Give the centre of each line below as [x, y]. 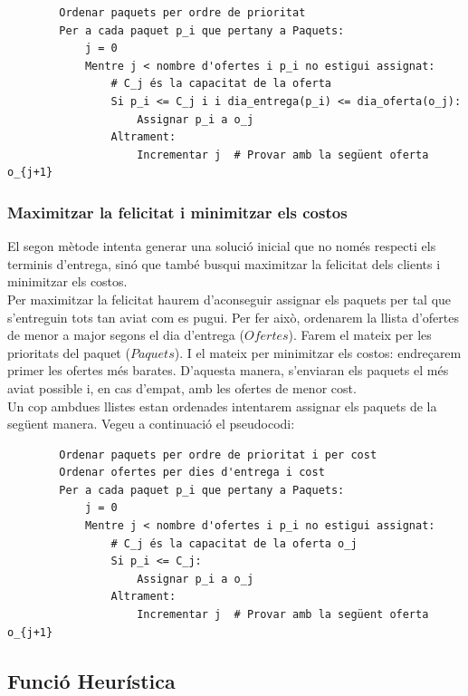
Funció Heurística [91, 680]
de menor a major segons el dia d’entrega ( [126, 335]
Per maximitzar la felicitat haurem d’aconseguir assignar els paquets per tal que [229, 299]
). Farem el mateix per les [360, 335]
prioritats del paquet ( [69, 352]
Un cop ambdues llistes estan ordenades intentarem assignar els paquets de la [222, 406]
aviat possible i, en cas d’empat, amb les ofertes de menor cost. [182, 387]
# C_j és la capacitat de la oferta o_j [234, 543]
